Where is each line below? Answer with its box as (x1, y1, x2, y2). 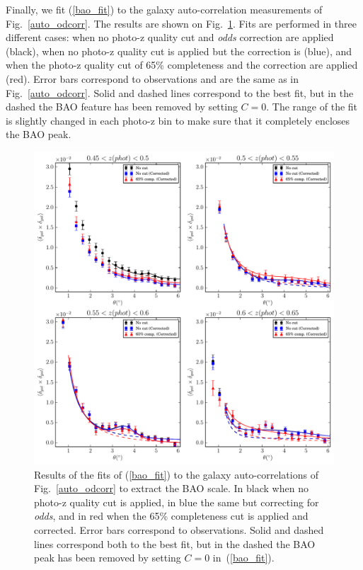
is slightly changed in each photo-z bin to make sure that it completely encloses (6, 113, 350, 127)
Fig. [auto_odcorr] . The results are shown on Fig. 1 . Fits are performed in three (6, 16, 357, 30)
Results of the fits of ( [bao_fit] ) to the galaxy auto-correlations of (34, 467, 318, 481)
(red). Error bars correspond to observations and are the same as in (6, 71, 299, 86)
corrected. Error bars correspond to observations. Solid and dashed (34, 523, 324, 537)
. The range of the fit (266, 99, 358, 114)
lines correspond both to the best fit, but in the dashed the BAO (34, 536, 316, 551)
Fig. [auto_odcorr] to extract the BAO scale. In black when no (34, 481, 309, 496)
